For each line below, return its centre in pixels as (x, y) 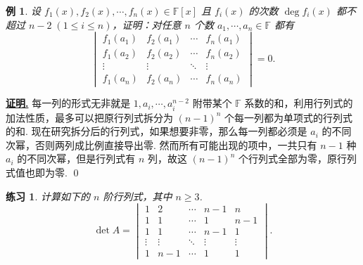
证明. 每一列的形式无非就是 (68, 103)
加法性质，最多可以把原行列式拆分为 (89, 117)
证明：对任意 (152, 24)
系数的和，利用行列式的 (299, 103)
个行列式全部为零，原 (287, 159)
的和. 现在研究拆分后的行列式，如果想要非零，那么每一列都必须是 (157, 131)
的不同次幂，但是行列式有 (76, 159)
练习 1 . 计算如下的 (48, 196)
